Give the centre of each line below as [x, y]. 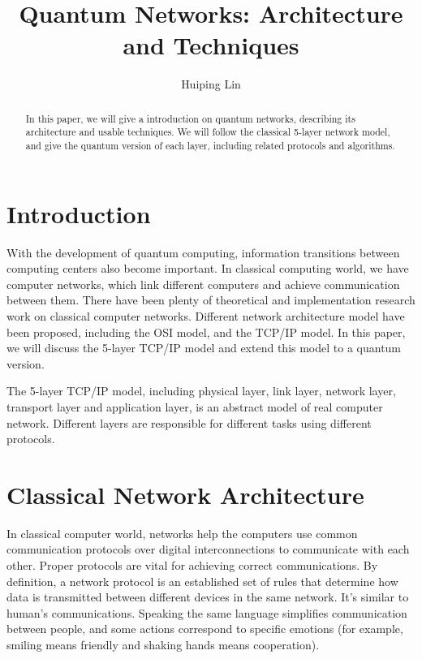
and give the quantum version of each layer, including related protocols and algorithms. [210, 146]
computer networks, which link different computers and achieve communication [203, 284]
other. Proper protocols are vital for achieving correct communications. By [192, 565]
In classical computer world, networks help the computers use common [182, 533]
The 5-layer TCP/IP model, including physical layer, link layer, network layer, [201, 391]
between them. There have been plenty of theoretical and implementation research [211, 300]
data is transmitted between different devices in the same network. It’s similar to [208, 597]
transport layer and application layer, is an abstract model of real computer [195, 406]
